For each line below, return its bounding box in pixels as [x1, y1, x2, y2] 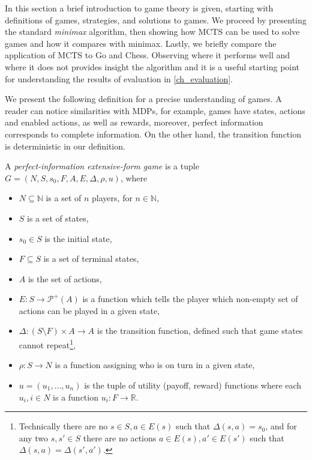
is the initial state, [44, 232, 112, 244]
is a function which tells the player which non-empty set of [82, 292, 298, 305]
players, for [92, 192, 133, 204]
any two [19, 431, 49, 444]
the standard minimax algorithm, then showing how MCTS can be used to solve [5, 25, 300, 38]
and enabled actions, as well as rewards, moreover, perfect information [5, 116, 263, 129]
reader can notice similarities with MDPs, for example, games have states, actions [5, 104, 305, 117]
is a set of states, [27, 211, 89, 224]
